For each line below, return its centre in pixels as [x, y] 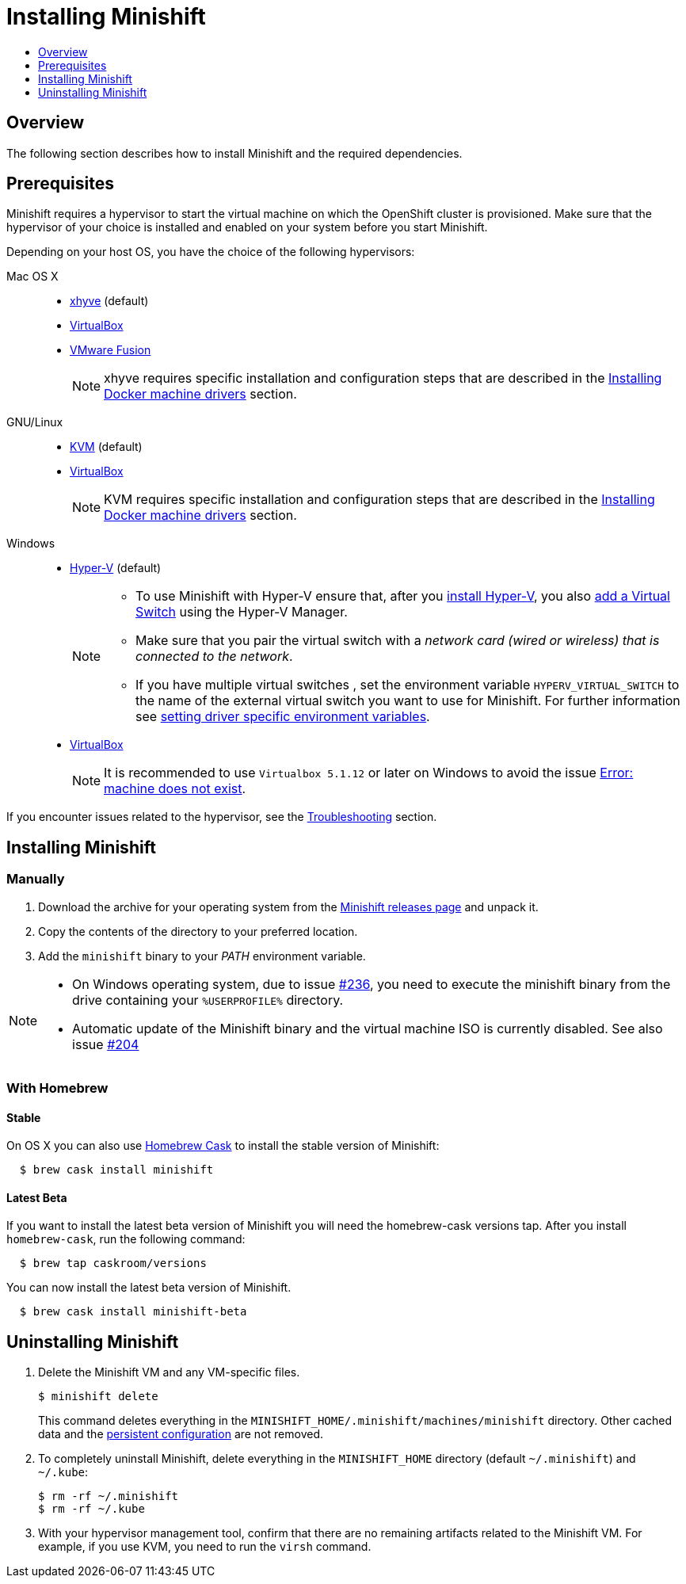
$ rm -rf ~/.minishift [109, 1496]
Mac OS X [32, 277]
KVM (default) [106, 447]
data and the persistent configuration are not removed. [181, 1434]
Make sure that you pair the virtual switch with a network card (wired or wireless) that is [398, 641]
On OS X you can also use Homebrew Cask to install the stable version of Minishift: [223, 1146]
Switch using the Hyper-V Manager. [242, 612]
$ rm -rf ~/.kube [91, 1509]
